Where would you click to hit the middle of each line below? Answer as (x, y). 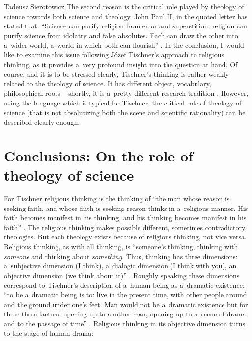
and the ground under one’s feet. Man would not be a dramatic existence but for (126, 304)
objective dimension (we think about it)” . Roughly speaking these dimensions (122, 275)
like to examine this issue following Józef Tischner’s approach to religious (114, 54)
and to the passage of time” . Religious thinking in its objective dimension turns (125, 323)
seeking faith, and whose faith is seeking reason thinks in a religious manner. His (126, 208)
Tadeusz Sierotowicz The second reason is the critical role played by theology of (124, 6)
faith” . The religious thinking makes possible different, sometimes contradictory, (126, 227)
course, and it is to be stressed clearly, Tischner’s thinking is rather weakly (117, 74)
